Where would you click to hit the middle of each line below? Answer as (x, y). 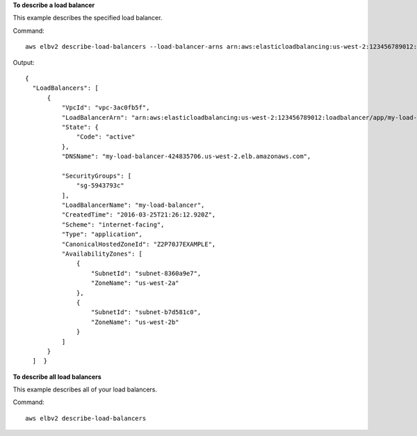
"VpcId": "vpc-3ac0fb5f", (106, 108)
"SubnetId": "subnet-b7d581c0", (146, 312)
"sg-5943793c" (100, 186)
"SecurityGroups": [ (97, 176)
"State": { (80, 127)
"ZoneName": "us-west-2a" (135, 283)
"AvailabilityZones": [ (102, 254)
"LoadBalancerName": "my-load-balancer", (133, 205)
